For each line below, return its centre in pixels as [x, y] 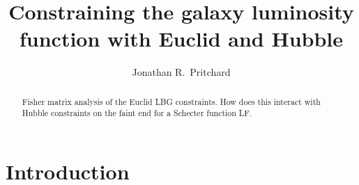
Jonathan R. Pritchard [181, 72]
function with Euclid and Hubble [181, 39]
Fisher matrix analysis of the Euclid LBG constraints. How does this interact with [171, 101]
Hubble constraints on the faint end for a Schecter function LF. [137, 113]
